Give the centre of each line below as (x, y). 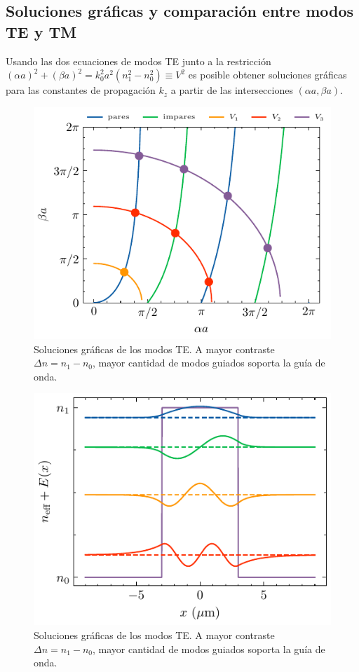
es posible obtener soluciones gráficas (267, 75)
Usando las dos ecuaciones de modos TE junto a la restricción (138, 61)
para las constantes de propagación (81, 90)
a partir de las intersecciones (232, 90)
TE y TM (41, 31)
